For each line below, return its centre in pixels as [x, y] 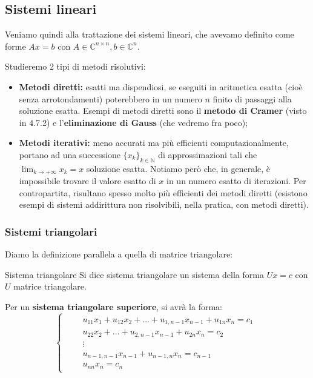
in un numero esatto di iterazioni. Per [236, 181]
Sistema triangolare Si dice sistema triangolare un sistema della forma [134, 274]
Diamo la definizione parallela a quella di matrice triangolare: [119, 254]
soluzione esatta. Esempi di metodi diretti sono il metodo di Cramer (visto [163, 111]
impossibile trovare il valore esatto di [87, 181]
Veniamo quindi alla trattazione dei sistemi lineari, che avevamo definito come [150, 34]
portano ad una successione [70, 154]
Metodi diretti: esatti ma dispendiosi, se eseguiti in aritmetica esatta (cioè [161, 86]
